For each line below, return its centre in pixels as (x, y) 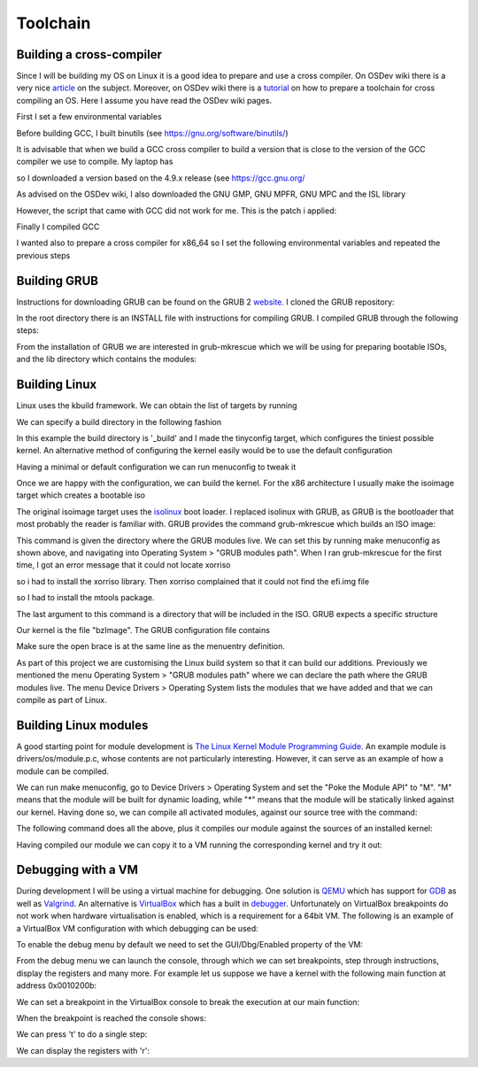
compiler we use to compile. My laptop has (95, 162)
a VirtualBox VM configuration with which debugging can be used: (137, 928)
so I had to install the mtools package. (85, 598)
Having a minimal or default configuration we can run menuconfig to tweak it (156, 467)
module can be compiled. (63, 771)
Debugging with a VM (77, 870)
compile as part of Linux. (62, 700)
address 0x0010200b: (57, 986)
